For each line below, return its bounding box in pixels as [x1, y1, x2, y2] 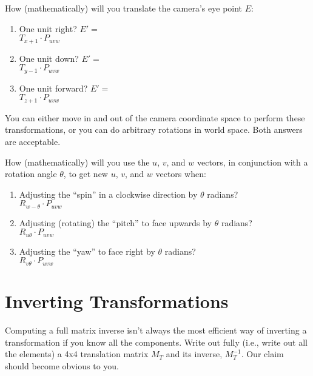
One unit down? [19, 52, 79, 64]
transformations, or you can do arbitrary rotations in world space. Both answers [5, 123, 303, 136]
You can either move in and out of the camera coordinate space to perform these [5, 111, 305, 124]
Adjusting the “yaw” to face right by [19, 244, 155, 257]
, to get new [63, 167, 108, 180]
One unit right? [19, 22, 77, 35]
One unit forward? [19, 81, 88, 94]
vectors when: [155, 167, 206, 180]
